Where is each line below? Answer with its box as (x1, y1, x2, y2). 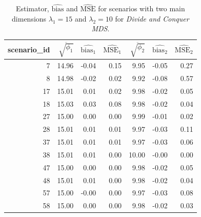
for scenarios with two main (98, 3, 185, 14)
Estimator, (15, 3, 49, 14)
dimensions (12, 13, 47, 24)
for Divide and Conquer (115, 13, 189, 24)
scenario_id (8, 44, 50, 54)
